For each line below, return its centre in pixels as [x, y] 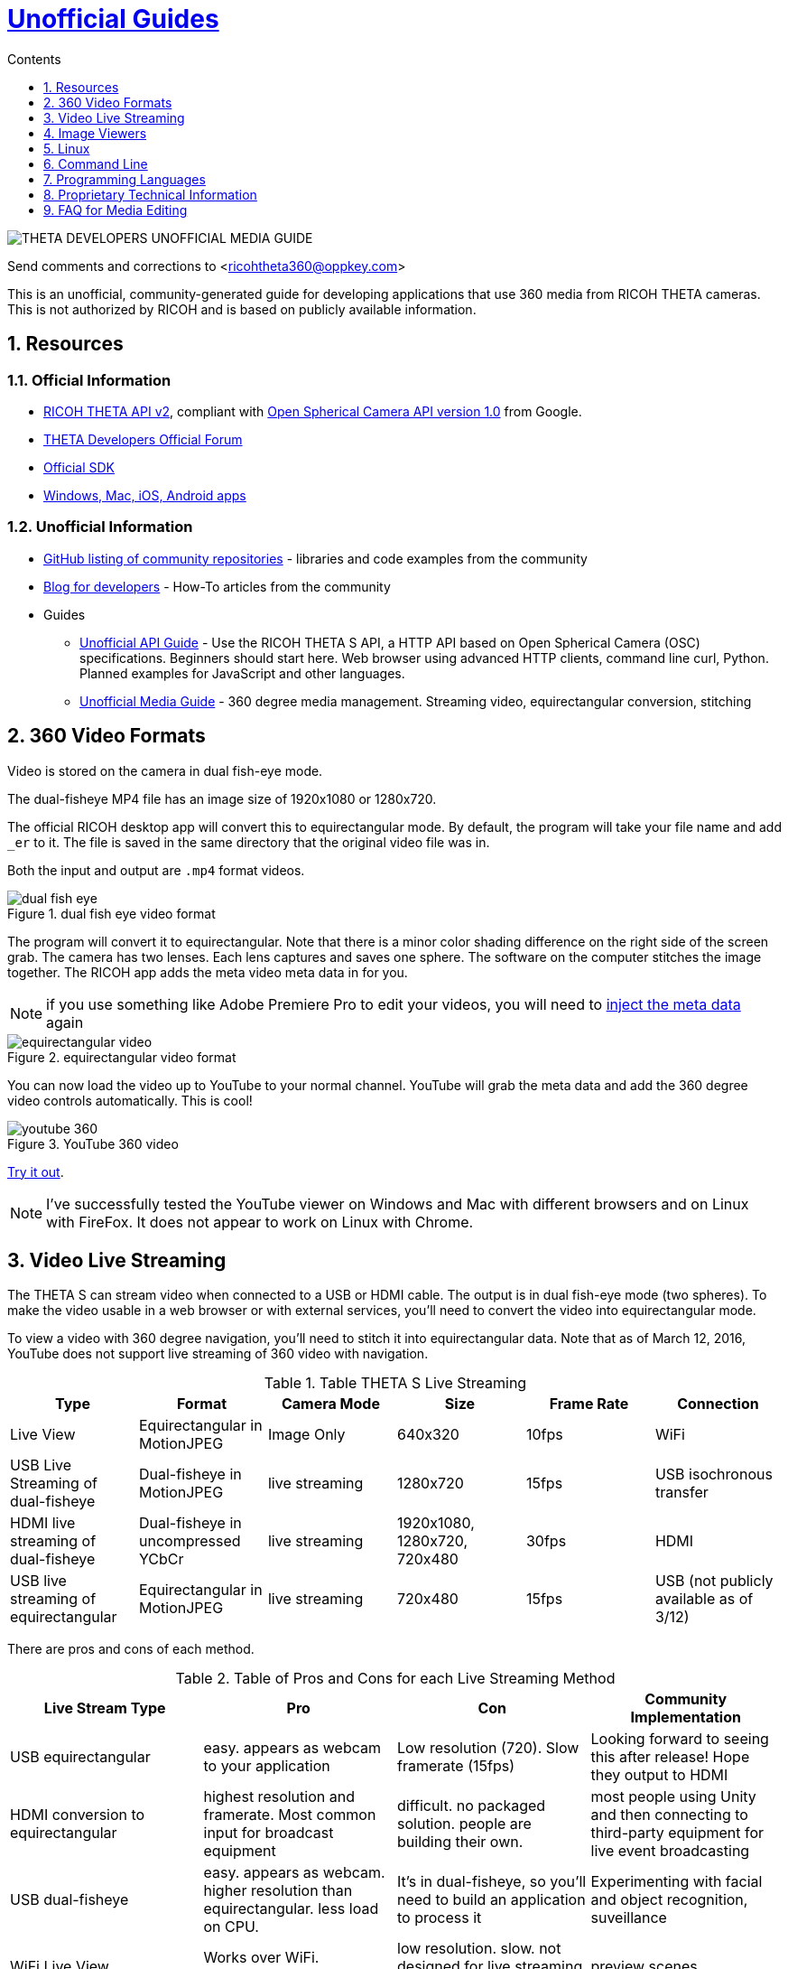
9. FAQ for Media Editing [116, 210]
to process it [440, 1918]
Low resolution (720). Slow [488, 1748]
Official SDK [79, 467]
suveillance [629, 1918]
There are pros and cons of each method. [131, 1649]
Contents [34, 59]
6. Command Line [96, 163]
